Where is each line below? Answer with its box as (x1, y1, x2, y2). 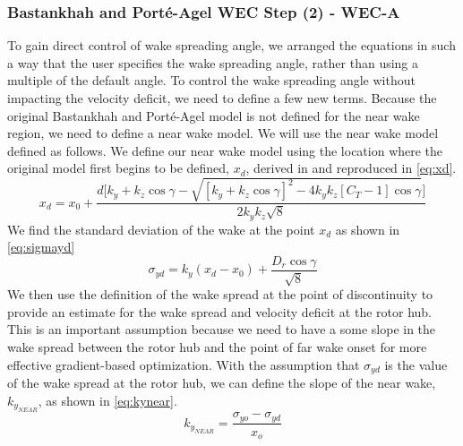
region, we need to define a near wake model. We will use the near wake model (7, 124, 439, 142)
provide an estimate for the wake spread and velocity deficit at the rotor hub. (7, 302, 433, 321)
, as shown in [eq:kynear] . (38, 390, 177, 409)
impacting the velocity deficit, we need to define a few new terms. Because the (7, 89, 437, 107)
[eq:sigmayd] (7, 237, 75, 256)
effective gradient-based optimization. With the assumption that (7, 355, 360, 373)
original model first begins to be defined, (7, 159, 229, 177)
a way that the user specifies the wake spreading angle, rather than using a (7, 53, 419, 72)
